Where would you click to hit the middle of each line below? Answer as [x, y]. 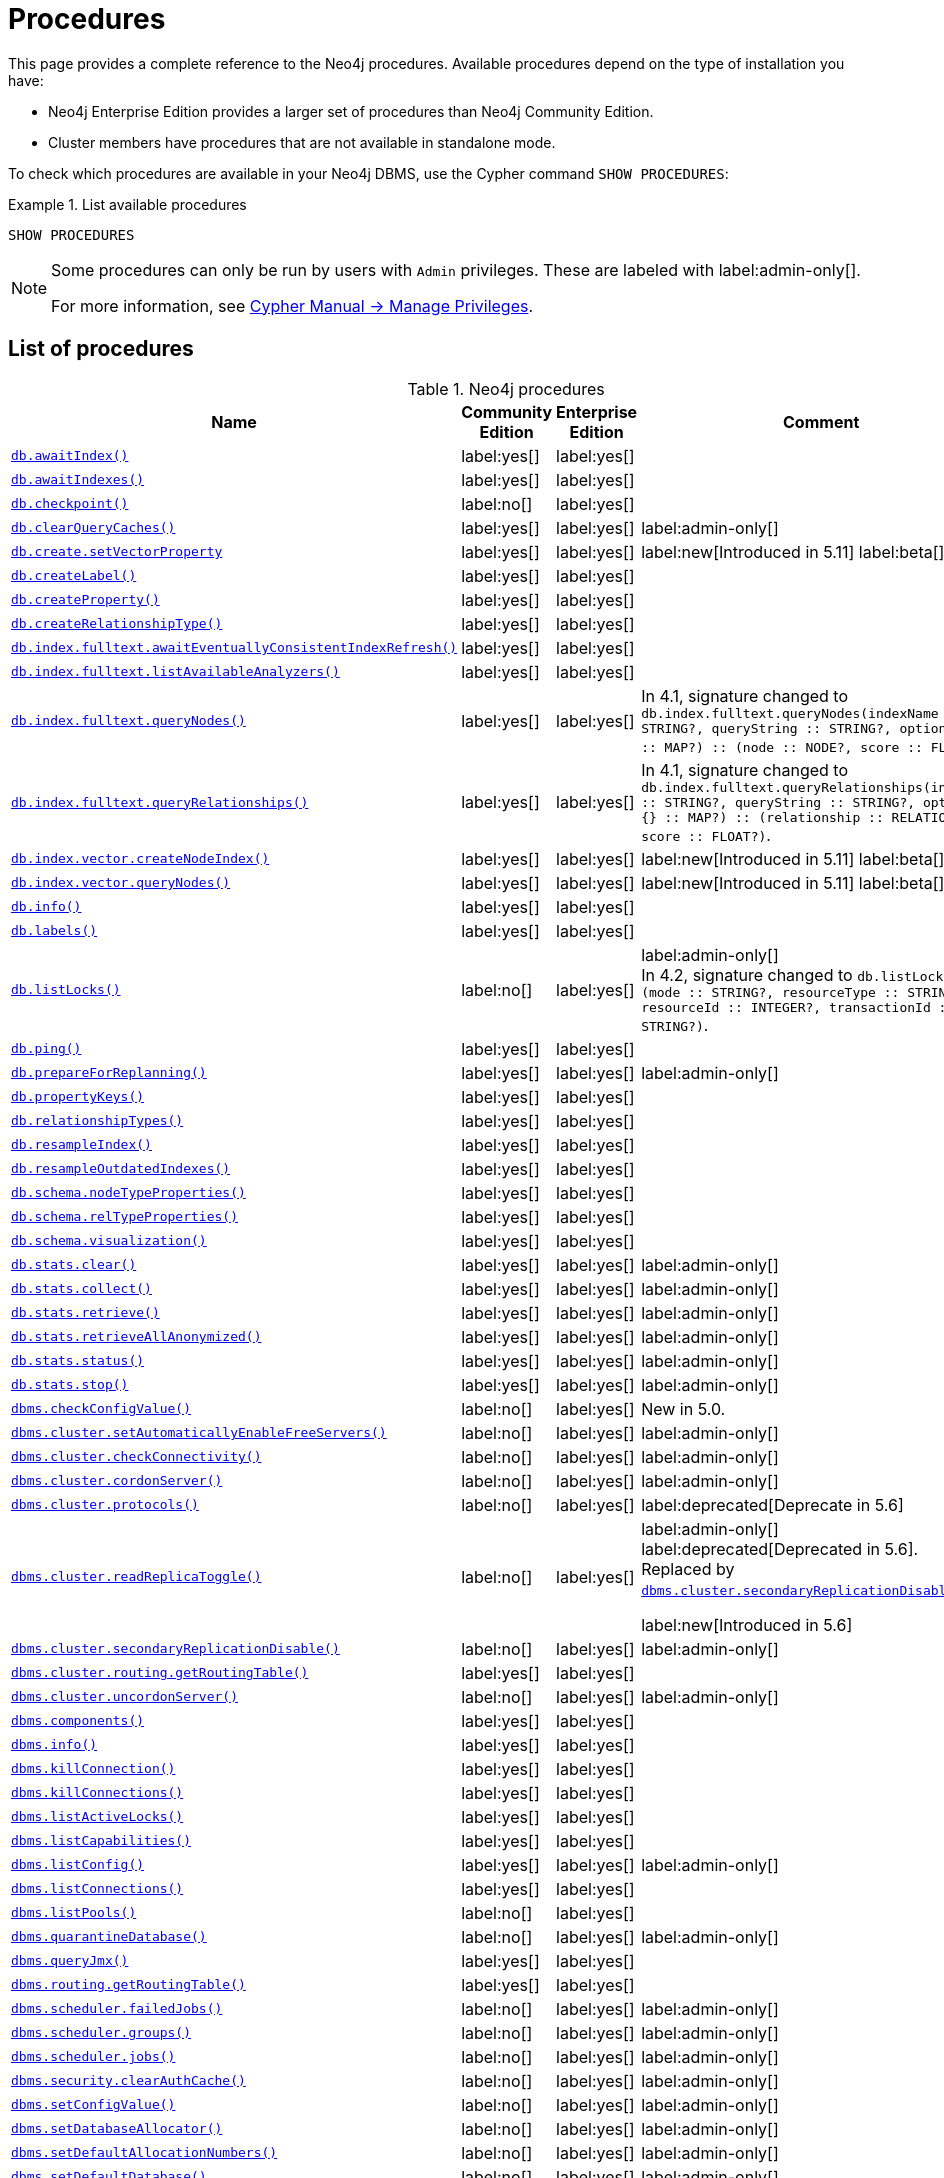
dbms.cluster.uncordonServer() [124, 1697]
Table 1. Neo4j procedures [506, 388]
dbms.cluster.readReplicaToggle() [136, 1577]
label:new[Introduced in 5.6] [747, 1624]
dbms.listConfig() [78, 1865]
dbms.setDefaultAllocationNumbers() [144, 2153]
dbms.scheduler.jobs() [93, 2057]
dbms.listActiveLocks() [97, 1817]
